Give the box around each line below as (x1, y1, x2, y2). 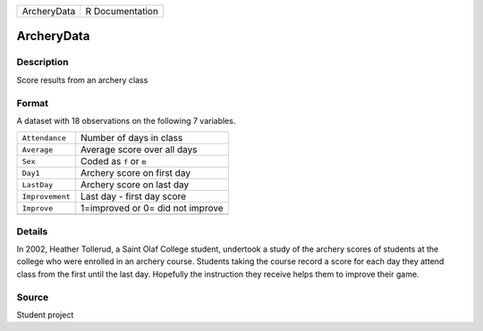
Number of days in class (80, 132, 183, 145)
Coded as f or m (80, 155, 147, 168)
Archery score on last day (80, 178, 190, 191)
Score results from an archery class (16, 74, 148, 85)
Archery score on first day (80, 167, 191, 179)
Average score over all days (80, 144, 198, 156)
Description (16, 56, 69, 69)
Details (16, 225, 48, 237)
